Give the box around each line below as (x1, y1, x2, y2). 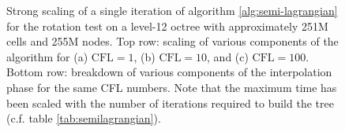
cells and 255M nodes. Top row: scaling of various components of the (6, 33, 339, 49)
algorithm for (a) (6, 48, 88, 64)
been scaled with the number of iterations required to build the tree (6, 94, 334, 111)
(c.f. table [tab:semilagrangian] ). (6, 110, 161, 126)
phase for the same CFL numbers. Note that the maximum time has (6, 79, 337, 95)
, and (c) (207, 48, 249, 64)
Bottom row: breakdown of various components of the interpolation (6, 64, 332, 80)
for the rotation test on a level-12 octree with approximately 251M (6, 17, 328, 34)
